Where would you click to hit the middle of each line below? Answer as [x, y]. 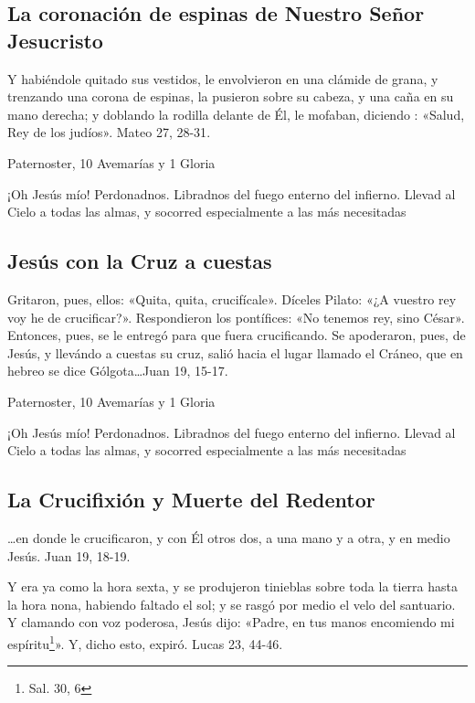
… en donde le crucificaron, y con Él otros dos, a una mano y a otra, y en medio [229, 537]
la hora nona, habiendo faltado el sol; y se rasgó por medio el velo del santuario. [232, 604]
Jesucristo [55, 40]
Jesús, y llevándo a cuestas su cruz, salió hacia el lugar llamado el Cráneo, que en [235, 352]
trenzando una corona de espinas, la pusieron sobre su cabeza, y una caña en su [231, 96]
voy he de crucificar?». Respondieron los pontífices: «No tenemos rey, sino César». [236, 317]
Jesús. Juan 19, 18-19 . [69, 555]
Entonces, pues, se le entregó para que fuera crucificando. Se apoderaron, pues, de [237, 335]
